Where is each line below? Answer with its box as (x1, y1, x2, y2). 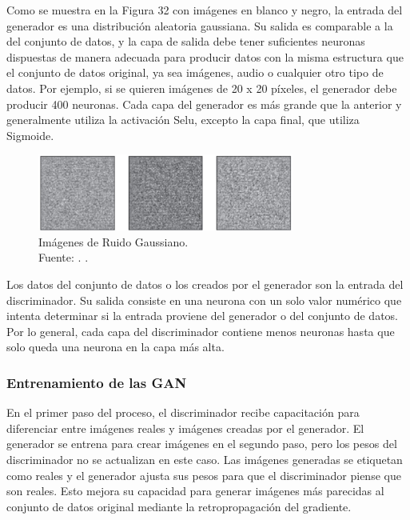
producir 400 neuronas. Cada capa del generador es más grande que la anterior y (6, 95, 402, 112)
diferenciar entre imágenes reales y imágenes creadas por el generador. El (6, 419, 364, 436)
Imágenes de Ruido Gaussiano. (38, 233, 189, 250)
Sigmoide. (6, 126, 54, 143)
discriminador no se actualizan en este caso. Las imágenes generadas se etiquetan (6, 450, 403, 467)
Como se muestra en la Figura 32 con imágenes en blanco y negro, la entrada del (6, 2, 403, 18)
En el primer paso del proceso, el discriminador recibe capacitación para (6, 404, 360, 421)
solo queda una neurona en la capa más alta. (6, 338, 225, 355)
